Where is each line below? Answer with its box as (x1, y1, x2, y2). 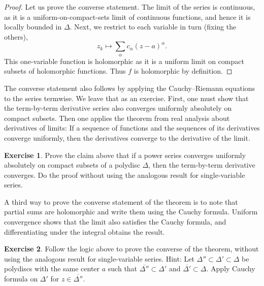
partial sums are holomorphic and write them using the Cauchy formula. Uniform (4, 206, 258, 217)
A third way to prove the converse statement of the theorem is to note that (4, 196, 238, 207)
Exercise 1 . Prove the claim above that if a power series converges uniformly (4, 149, 246, 160)
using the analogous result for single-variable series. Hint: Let (4, 253, 194, 264)
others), (4, 31, 28, 42)
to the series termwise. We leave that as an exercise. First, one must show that (4, 92, 249, 103)
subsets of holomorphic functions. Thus (4, 66, 126, 76)
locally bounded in (4, 21, 62, 32)
